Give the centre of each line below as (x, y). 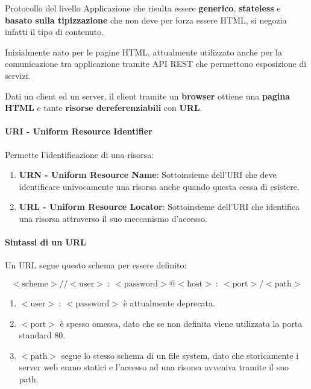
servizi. (18, 75)
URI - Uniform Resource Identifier (79, 131)
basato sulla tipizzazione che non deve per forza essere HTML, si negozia (146, 20)
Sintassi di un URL (46, 242)
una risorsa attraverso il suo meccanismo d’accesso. (113, 218)
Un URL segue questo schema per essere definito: (96, 265)
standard (35, 335)
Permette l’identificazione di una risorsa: (80, 154)
